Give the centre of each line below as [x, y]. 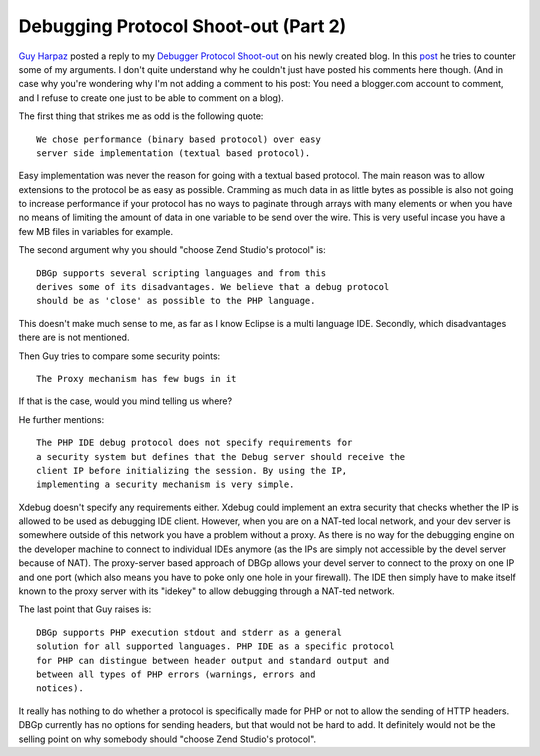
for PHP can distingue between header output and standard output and [213, 660]
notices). [60, 688]
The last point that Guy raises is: [85, 609]
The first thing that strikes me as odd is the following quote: [141, 116]
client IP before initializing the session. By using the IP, [192, 470]
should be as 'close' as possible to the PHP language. [176, 301]
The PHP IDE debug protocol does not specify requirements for [194, 443]
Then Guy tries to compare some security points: [119, 356]
